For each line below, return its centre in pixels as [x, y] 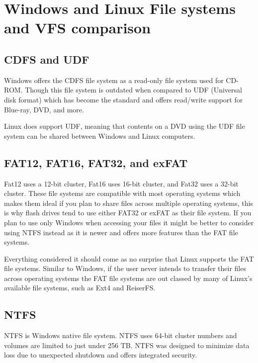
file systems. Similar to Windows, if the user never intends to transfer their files [125, 268]
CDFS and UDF [47, 59]
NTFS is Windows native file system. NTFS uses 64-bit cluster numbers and [121, 335]
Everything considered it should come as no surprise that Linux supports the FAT [129, 258]
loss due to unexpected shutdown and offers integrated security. [101, 355]
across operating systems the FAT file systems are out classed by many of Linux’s [128, 278]
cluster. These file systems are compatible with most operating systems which [122, 193]
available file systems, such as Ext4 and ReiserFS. [80, 288]
